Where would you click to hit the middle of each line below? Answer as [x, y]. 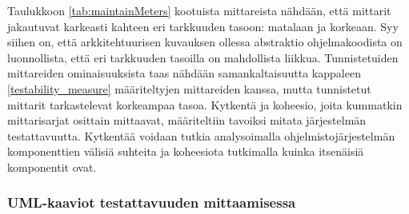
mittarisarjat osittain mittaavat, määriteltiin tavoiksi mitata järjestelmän [187, 120]
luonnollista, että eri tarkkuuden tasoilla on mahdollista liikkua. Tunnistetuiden [203, 57]
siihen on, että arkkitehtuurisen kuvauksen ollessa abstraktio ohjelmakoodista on [205, 42]
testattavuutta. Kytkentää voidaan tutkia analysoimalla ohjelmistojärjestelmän [201, 135]
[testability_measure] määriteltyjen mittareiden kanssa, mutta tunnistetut [189, 88]
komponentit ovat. [52, 166]
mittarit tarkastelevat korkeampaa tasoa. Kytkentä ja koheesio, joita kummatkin [205, 104]
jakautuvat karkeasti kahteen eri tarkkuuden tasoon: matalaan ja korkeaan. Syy [203, 26]
